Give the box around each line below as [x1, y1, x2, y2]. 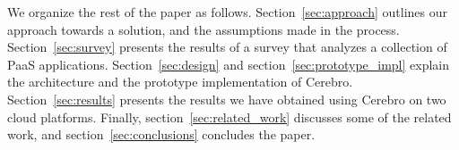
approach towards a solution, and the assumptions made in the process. [7, 20, 400, 38]
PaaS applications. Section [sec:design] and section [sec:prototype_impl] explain [7, 54, 450, 73]
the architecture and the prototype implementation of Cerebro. [7, 72, 353, 91]
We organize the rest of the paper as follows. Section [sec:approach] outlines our [7, 3, 447, 21]
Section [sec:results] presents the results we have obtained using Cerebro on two [7, 89, 446, 108]
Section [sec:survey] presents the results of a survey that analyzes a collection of [7, 37, 447, 56]
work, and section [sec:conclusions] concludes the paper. [7, 125, 316, 144]
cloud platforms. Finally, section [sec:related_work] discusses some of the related [7, 107, 452, 126]
